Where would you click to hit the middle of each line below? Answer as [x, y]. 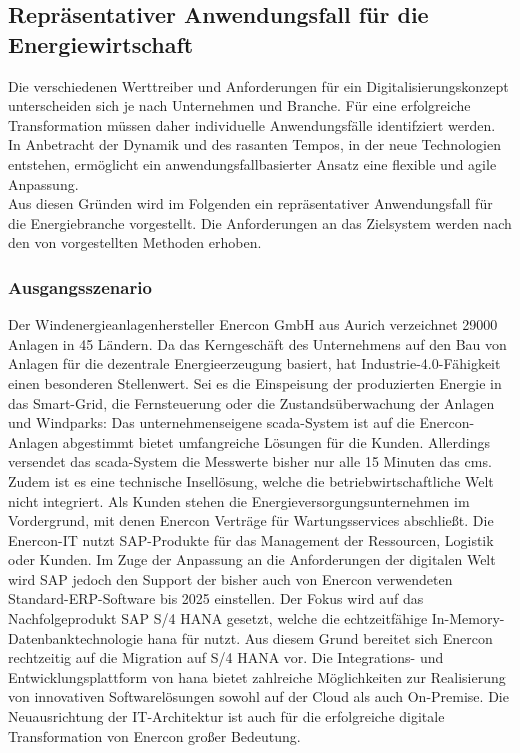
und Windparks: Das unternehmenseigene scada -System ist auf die [211, 422]
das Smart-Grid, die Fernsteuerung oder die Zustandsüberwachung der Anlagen [251, 402]
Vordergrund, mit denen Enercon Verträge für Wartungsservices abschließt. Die [251, 520]
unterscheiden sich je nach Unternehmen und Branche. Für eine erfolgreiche [239, 105]
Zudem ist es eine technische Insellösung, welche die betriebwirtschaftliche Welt [251, 480]
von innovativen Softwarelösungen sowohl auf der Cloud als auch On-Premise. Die [258, 696]
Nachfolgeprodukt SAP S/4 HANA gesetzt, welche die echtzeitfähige [218, 618]
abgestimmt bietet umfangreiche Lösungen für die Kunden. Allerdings [276, 441]
